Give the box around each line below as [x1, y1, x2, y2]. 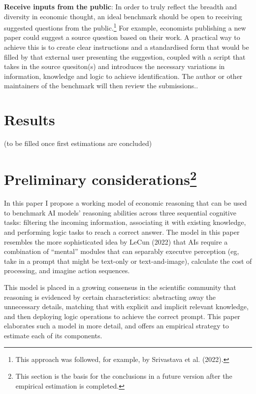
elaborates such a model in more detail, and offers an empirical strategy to [4, 321, 229, 331]
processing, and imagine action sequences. [4, 265, 130, 276]
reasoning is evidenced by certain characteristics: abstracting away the [4, 291, 216, 302]
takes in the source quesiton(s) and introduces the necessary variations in [4, 61, 225, 72]
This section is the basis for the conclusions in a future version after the [15, 371, 232, 381]
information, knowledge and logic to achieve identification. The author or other [4, 71, 243, 81]
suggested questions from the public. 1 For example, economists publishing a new [4, 21, 246, 33]
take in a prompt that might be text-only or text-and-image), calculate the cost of [4, 255, 252, 266]
